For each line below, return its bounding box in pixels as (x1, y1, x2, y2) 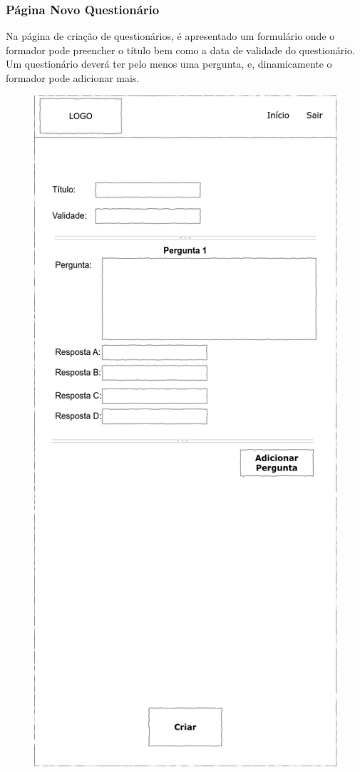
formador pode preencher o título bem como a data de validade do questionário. (6, 42, 355, 57)
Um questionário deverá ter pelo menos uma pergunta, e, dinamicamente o (6, 56, 332, 71)
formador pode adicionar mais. (6, 71, 140, 85)
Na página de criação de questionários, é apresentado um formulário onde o (6, 29, 335, 43)
